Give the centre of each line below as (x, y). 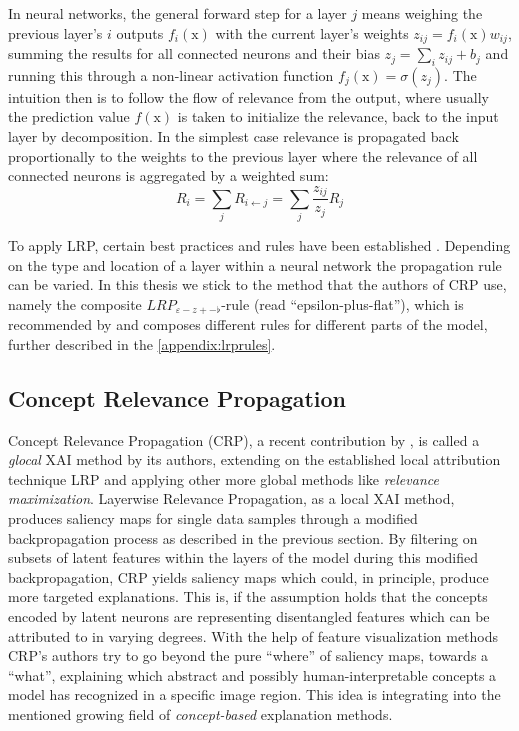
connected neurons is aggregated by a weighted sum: (168, 175)
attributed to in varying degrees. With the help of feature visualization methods (253, 635)
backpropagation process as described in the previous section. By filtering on (243, 537)
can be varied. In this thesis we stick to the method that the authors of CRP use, (257, 284)
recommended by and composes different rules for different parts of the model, (248, 324)
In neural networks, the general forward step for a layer (177, 13)
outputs (140, 32)
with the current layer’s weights (312, 32)
